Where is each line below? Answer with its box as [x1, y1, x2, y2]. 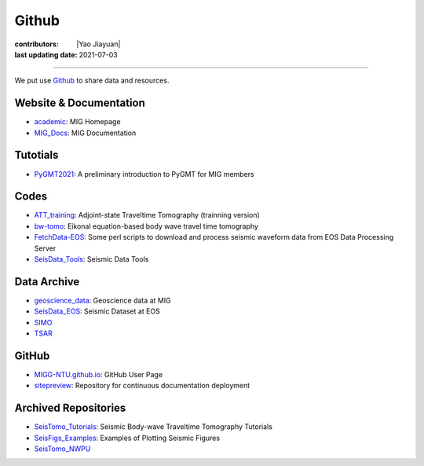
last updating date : [14, 50, 78, 59]
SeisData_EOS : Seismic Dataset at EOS [34, 306, 160, 316]
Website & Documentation [14, 97, 145, 110]
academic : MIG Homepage [34, 117, 121, 127]
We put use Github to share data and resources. [14, 75, 170, 86]
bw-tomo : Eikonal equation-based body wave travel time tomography [34, 221, 259, 231]
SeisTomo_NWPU [34, 444, 91, 453]
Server [34, 244, 57, 253]
